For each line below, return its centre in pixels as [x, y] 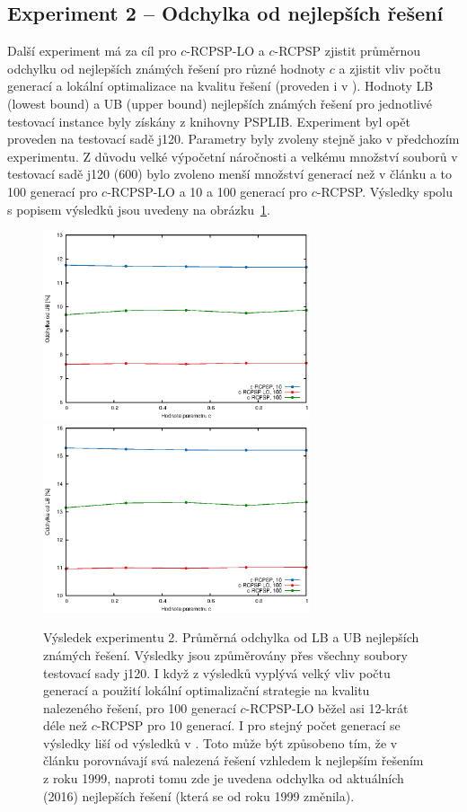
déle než [65, 725]
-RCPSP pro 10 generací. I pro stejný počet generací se [248, 725]
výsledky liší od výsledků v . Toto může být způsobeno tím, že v [220, 742]
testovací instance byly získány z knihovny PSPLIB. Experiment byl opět [209, 121]
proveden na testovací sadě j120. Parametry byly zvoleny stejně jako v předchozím [233, 139]
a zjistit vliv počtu [390, 68]
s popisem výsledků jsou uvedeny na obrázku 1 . [139, 209]
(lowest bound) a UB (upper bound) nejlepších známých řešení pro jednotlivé [220, 103]
